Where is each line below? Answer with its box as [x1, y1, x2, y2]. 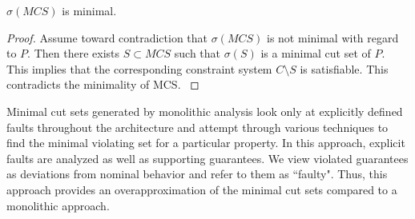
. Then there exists [27, 45, 120, 62]
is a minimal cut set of [260, 45, 371, 62]
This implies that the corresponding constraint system [6, 60, 272, 77]
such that [174, 45, 221, 62]
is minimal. [62, 2, 117, 18]
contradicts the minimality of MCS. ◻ [6, 76, 199, 93]
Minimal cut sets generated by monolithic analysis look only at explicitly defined [6, 102, 403, 119]
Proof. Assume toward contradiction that [6, 29, 208, 46]
